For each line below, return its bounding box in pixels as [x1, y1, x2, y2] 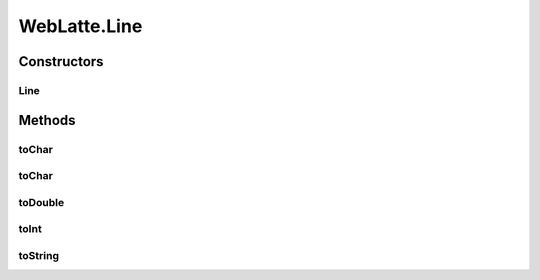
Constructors [18, 53, 104, 70]
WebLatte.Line [18, 15, 143, 37]
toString [18, 248, 60, 262]
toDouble [18, 195, 65, 209]
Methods [18, 111, 76, 129]
